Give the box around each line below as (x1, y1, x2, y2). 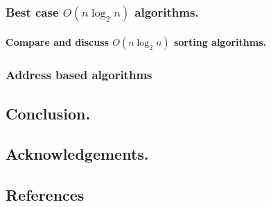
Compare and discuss (6, 35, 109, 49)
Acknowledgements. (6, 143, 149, 165)
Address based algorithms (6, 66, 152, 83)
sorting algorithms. (173, 35, 266, 49)
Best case (6, 3, 59, 20)
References (6, 184, 85, 206)
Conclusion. (6, 102, 91, 124)
